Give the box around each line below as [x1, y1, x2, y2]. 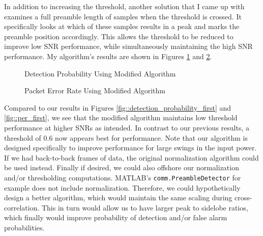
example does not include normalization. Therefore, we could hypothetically [4, 182, 241, 193]
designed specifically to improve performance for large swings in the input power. [4, 142, 257, 153]
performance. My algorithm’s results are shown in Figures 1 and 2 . [4, 50, 212, 61]
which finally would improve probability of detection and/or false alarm [4, 212, 227, 223]
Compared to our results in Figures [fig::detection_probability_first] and [4, 102, 231, 113]
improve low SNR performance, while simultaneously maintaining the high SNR [4, 41, 253, 51]
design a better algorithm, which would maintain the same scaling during [4, 192, 232, 203]
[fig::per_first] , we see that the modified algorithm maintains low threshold [4, 112, 238, 123]
